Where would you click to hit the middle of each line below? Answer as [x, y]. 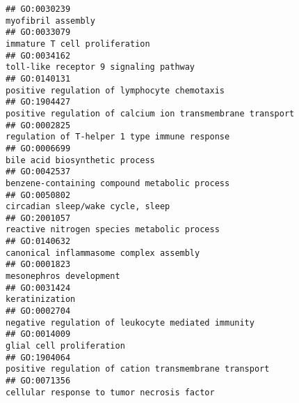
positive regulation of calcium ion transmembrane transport [150, 113]
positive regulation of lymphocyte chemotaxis [115, 90]
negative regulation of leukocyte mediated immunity [130, 322]
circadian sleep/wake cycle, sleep [88, 207]
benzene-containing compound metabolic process [118, 183]
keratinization [41, 299]
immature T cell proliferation [78, 44]
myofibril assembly [50, 21]
